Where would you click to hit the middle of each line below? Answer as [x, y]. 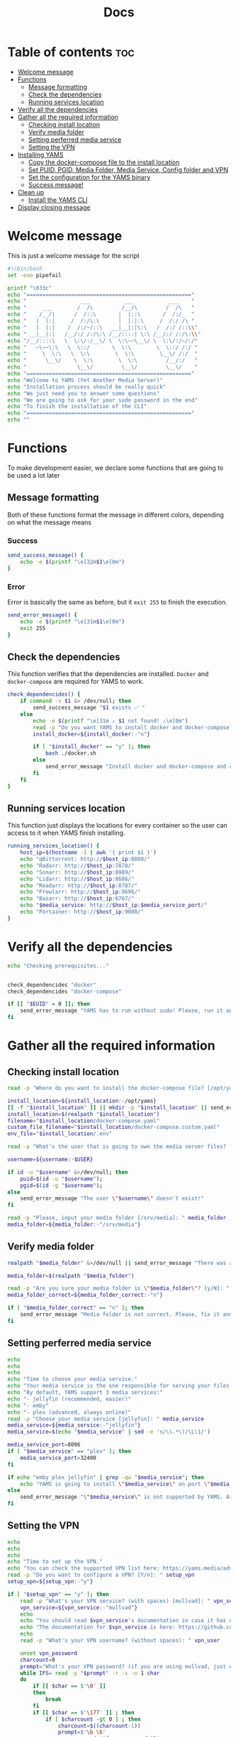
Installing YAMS [40, 154]
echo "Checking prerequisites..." [58, 966]
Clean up [31, 192]
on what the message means [50, 522]
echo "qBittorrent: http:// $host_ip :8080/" [85, 859]
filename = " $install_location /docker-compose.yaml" [84, 1120]
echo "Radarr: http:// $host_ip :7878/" [77, 865]
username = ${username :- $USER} [50, 1159]
